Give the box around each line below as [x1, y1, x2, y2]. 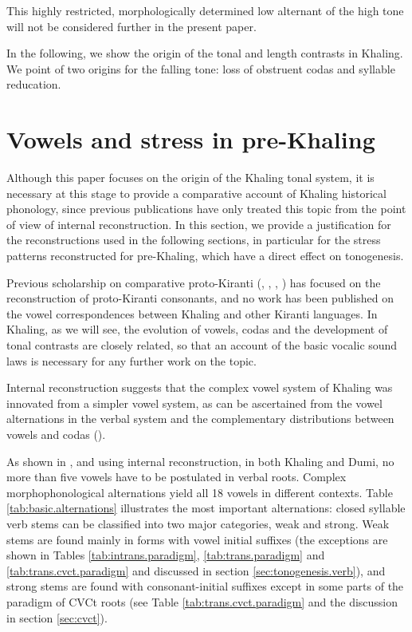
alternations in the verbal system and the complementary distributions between [6, 410, 394, 427]
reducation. [6, 76, 61, 93]
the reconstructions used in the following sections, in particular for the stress [6, 231, 381, 248]
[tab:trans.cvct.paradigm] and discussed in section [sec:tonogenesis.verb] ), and [6, 562, 386, 579]
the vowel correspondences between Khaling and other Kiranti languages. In [6, 305, 378, 322]
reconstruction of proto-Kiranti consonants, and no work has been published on [6, 290, 394, 306]
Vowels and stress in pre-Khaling [6, 123, 375, 156]
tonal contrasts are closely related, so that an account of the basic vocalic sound [6, 337, 398, 354]
